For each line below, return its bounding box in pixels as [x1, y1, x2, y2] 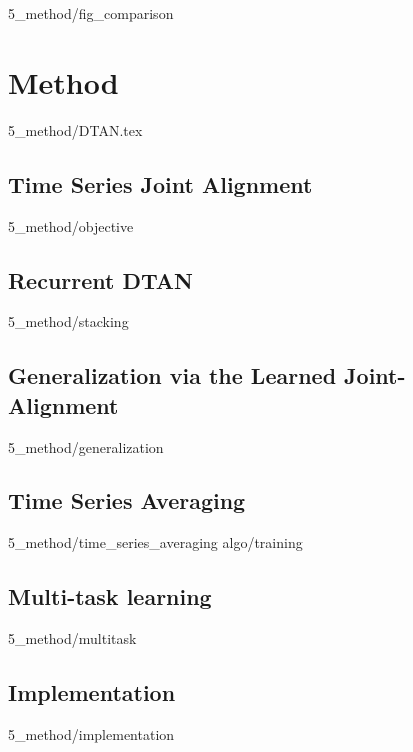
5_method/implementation [8, 723, 175, 744]
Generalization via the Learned [8, 360, 337, 391]
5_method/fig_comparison [8, 3, 174, 23]
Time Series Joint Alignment [8, 168, 313, 199]
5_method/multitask [8, 628, 137, 649]
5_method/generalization [8, 436, 164, 457]
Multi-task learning [8, 581, 212, 612]
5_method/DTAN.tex [8, 119, 143, 140]
